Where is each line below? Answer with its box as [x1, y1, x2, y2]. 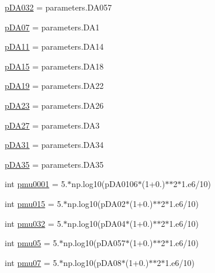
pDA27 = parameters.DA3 [5, 119, 100, 131]
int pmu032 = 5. [5, 217, 64, 229]
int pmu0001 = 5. [5, 178, 68, 190]
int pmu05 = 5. [5, 237, 60, 249]
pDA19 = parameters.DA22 [5, 80, 104, 92]
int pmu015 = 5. [5, 197, 64, 209]
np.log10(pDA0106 [71, 178, 138, 190]
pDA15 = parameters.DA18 [5, 60, 104, 72]
